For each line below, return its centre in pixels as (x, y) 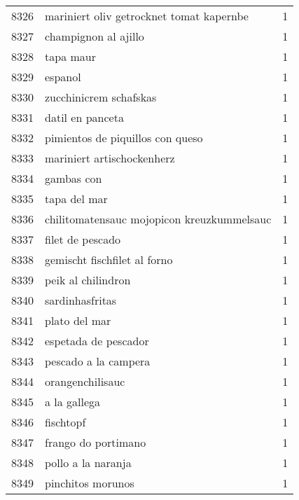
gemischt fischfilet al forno (109, 259)
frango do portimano (96, 442)
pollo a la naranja (88, 463)
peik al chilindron (88, 280)
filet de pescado (83, 239)
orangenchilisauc (85, 381)
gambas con (74, 178)
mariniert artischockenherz (110, 158)
